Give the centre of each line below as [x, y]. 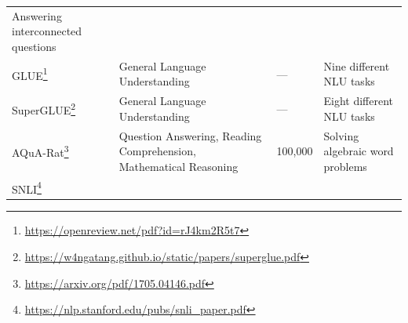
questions [34, 46]
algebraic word [359, 151]
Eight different [359, 101]
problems [345, 166]
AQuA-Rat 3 [40, 151]
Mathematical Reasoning [178, 166]
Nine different [357, 65]
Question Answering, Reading [190, 135]
